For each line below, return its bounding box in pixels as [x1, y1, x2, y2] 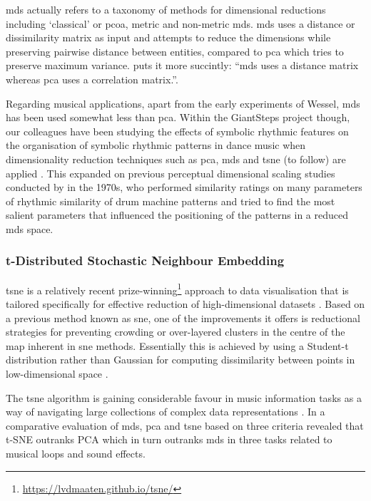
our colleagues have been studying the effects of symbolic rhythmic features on [6, 123, 349, 138]
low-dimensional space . [6, 366, 108, 381]
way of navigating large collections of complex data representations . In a [6, 404, 325, 419]
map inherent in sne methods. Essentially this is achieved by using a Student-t [6, 338, 349, 353]
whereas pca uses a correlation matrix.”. [6, 71, 178, 86]
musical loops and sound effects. [6, 445, 146, 460]
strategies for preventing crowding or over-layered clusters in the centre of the [6, 324, 345, 339]
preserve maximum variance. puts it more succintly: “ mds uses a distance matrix [6, 58, 359, 73]
